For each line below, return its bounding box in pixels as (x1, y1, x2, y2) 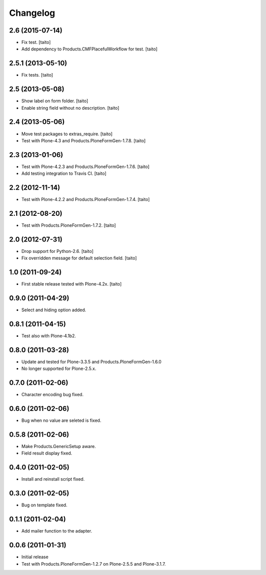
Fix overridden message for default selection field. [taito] (21, 255, 137, 261)
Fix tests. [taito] (21, 72, 53, 78)
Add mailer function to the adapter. (21, 528, 92, 534)
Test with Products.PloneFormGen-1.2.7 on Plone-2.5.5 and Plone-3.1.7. (21, 561, 166, 567)
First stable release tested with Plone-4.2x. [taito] (21, 281, 122, 287)
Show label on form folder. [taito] (21, 98, 89, 104)
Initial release (21, 554, 49, 560)
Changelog (9, 7, 55, 18)
